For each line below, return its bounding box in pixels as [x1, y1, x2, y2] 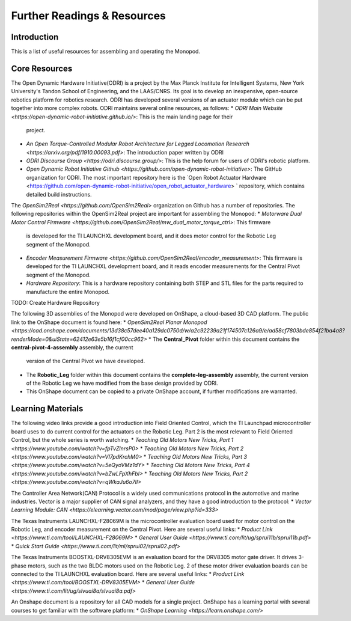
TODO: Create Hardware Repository [11, 299, 100, 306]
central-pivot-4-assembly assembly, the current [11, 343, 133, 351]
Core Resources [11, 63, 73, 73]
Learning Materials [11, 403, 84, 414]
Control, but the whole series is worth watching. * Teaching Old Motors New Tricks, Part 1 [11, 436, 234, 444]
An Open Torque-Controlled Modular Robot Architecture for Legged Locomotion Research [26, 140, 249, 147]
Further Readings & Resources [11, 9, 166, 22]
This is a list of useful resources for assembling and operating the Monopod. [11, 48, 201, 55]
